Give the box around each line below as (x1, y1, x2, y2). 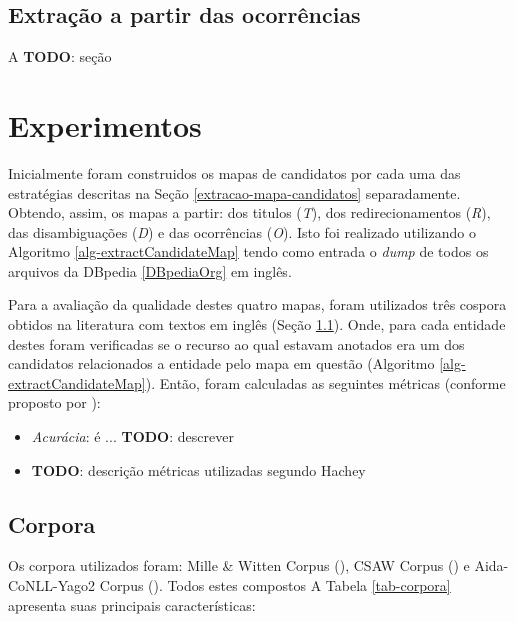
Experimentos (8, 104, 202, 145)
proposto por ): (8, 392, 101, 413)
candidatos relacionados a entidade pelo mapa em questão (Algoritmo (8, 353, 435, 374)
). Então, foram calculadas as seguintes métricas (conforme (145, 372, 506, 393)
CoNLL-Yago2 (8, 575, 96, 596)
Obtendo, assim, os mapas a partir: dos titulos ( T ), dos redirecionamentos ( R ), (8, 202, 491, 223)
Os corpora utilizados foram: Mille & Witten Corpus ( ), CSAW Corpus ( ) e (8, 555, 470, 576)
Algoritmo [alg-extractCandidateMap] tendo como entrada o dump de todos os (8, 241, 489, 262)
